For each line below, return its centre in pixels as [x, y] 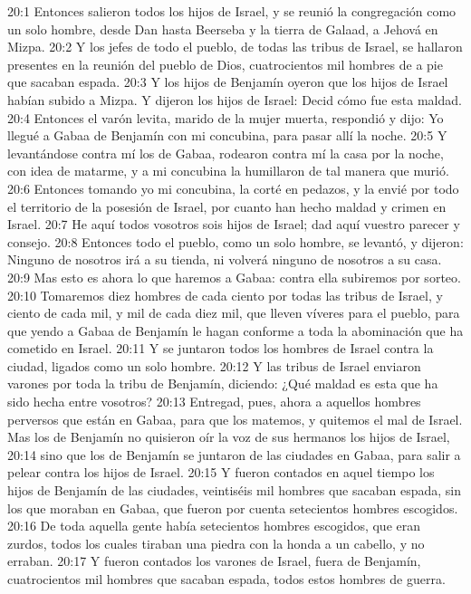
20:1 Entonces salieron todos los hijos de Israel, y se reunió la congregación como [232, 11]
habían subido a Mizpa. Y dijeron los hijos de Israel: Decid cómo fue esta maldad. [235, 99]
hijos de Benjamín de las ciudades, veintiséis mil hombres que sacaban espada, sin [235, 490]
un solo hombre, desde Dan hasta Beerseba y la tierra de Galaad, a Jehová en [223, 29]
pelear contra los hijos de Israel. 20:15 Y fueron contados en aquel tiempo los [221, 472]
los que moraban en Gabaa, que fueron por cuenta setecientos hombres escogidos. [233, 508]
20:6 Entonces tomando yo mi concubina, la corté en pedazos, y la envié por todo [233, 188]
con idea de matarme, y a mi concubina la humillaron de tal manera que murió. [228, 171]
